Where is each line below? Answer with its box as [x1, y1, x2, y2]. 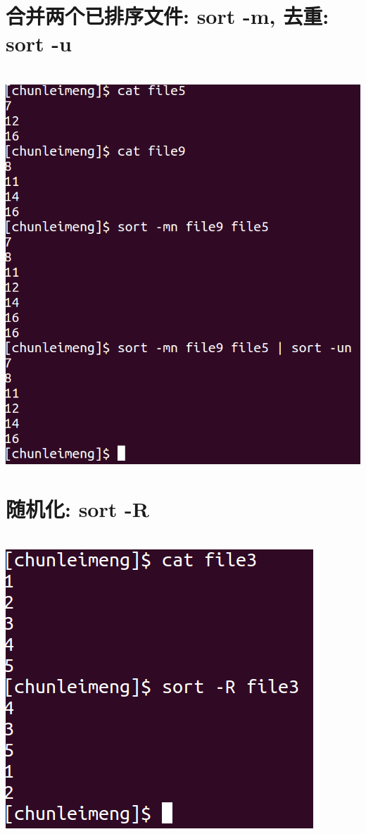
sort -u [6, 29, 72, 58]
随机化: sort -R [6, 494, 149, 523]
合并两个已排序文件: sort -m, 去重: [6, 1, 329, 30]
